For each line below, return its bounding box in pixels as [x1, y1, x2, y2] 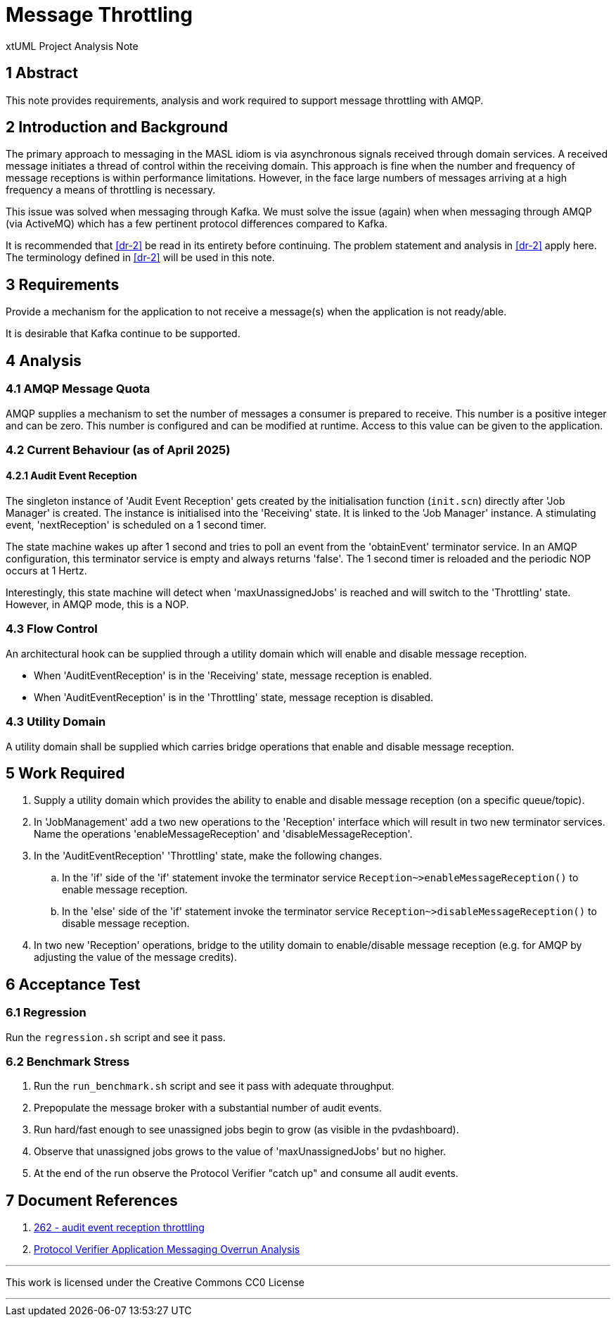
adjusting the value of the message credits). [34, 951, 238, 964]
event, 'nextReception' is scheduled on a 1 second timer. [6, 519, 267, 531]
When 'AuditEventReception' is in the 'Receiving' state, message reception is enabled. [34, 669, 432, 681]
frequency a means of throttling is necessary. [6, 184, 216, 196]
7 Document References [6, 1191, 178, 1209]
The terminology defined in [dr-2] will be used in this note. [6, 251, 275, 264]
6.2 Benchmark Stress [6, 1055, 130, 1069]
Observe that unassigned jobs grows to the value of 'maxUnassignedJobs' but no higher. [34, 1145, 447, 1158]
